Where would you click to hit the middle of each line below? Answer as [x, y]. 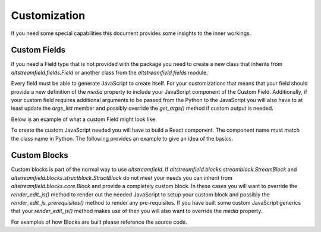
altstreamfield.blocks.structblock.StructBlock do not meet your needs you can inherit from [122, 177]
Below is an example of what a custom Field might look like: [84, 119]
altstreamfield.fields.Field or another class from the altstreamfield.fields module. [109, 72]
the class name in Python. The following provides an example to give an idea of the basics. [122, 138]
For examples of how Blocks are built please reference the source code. [99, 222]
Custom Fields [38, 50]
